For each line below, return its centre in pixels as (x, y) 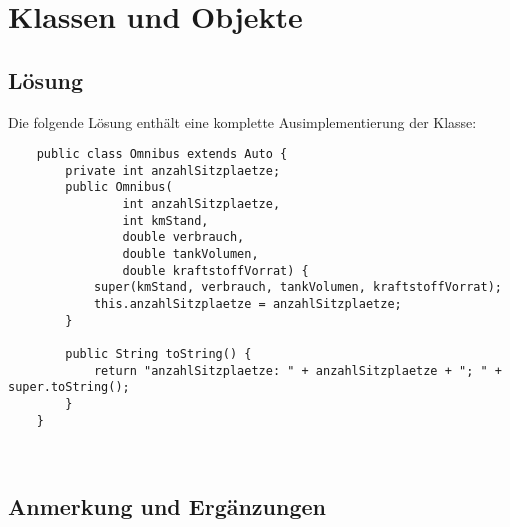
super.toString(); (69, 387)
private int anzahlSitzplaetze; (173, 170)
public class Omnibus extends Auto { (162, 154)
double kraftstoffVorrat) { (215, 270)
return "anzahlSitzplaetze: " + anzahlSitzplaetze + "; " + (297, 370)
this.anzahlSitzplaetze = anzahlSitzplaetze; (247, 304)
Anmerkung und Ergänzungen (167, 506)
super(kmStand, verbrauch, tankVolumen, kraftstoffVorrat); (297, 287)
